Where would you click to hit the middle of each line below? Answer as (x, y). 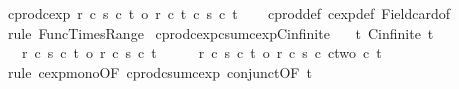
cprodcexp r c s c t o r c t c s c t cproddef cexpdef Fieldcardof (228, 13)
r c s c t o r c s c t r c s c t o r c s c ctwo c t (201, 52)
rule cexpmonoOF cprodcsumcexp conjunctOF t (159, 71)
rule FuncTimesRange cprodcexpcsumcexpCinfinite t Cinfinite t (220, 32)
